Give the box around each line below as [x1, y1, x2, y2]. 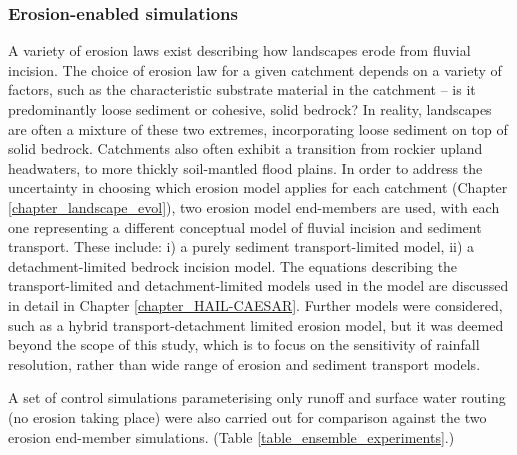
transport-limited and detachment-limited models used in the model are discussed [8, 275, 509, 296]
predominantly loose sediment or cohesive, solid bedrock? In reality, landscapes [8, 99, 492, 119]
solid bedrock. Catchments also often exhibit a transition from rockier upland [8, 138, 483, 159]
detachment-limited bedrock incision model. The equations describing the [8, 255, 458, 276]
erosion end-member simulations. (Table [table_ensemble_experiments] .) [8, 426, 455, 447]
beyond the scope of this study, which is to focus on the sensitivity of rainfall [8, 334, 480, 355]
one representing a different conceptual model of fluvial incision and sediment [8, 216, 482, 237]
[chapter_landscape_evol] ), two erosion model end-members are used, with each [8, 196, 500, 217]
